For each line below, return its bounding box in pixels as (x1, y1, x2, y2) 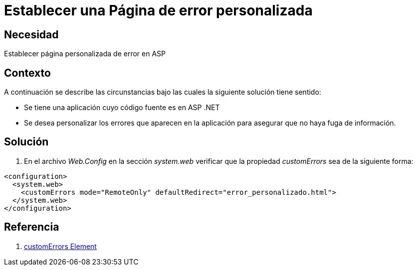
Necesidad (4, 28, 59, 41)
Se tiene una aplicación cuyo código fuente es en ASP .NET (24, 103, 220, 112)
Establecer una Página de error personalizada (4, 2, 313, 19)
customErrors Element (24, 242, 97, 251)
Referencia (4, 221, 59, 234)
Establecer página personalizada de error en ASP (4, 49, 166, 58)
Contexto (4, 66, 51, 79)
